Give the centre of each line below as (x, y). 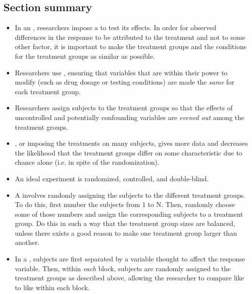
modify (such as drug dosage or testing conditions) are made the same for (125, 82)
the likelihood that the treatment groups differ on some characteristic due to (129, 152)
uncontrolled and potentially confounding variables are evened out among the (130, 117)
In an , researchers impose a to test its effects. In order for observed (116, 27)
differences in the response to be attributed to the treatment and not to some (130, 37)
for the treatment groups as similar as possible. (85, 56)
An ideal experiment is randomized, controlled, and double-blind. (112, 178)
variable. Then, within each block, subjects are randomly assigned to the (123, 268)
